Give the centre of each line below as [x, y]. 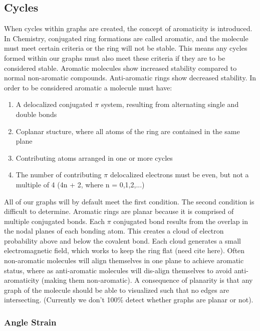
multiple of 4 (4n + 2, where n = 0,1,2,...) [80, 184]
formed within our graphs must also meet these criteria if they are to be [115, 58]
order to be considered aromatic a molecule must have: [88, 87]
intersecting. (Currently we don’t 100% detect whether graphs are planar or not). [129, 300]
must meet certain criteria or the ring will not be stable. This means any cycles [126, 48]
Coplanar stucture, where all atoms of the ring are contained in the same [128, 131]
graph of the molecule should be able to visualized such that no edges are [117, 290]
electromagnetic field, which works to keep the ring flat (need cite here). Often [124, 250]
